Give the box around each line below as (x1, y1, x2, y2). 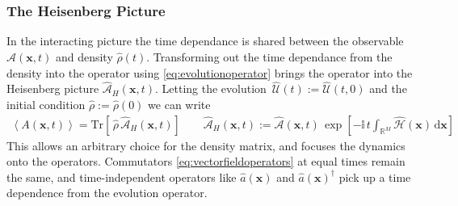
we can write (148, 96, 211, 113)
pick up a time (338, 168, 411, 185)
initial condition (6, 96, 86, 113)
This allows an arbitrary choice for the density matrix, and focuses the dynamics (6, 137, 405, 153)
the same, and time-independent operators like (6, 168, 237, 185)
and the (369, 80, 407, 97)
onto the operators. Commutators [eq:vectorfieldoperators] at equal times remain (6, 153, 405, 170)
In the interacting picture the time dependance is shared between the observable (6, 32, 404, 49)
